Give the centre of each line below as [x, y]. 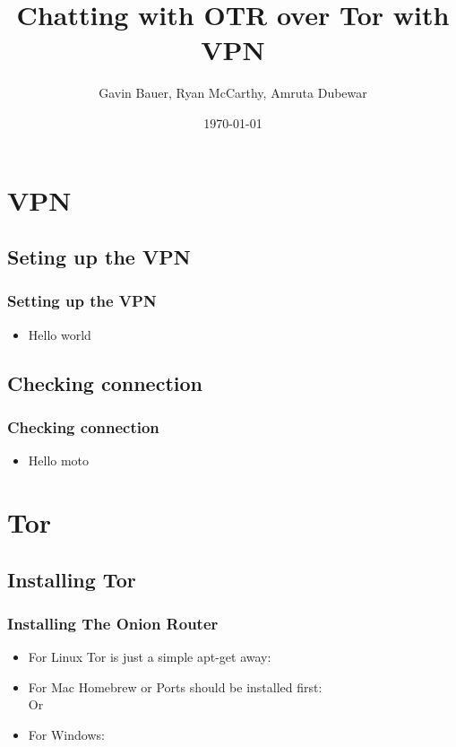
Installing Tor [72, 579]
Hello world [60, 334]
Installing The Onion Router [113, 623]
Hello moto [59, 460]
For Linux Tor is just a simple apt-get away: [150, 657]
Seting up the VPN [99, 257]
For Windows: [66, 735]
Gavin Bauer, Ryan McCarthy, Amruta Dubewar [233, 93]
